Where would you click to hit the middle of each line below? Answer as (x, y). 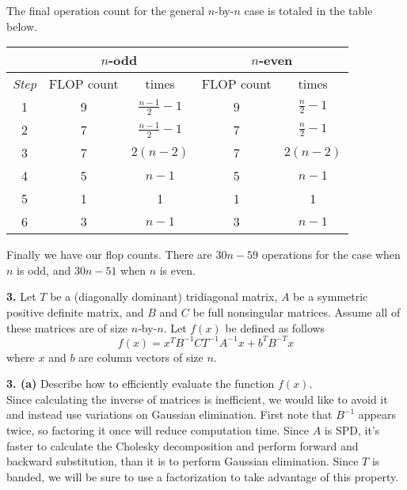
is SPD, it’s (352, 430)
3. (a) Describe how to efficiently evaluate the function (141, 384)
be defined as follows (275, 327)
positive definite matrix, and (75, 311)
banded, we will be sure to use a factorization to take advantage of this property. (203, 476)
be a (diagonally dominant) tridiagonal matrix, (164, 296)
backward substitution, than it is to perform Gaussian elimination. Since (183, 461)
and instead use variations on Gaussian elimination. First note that (169, 414)
